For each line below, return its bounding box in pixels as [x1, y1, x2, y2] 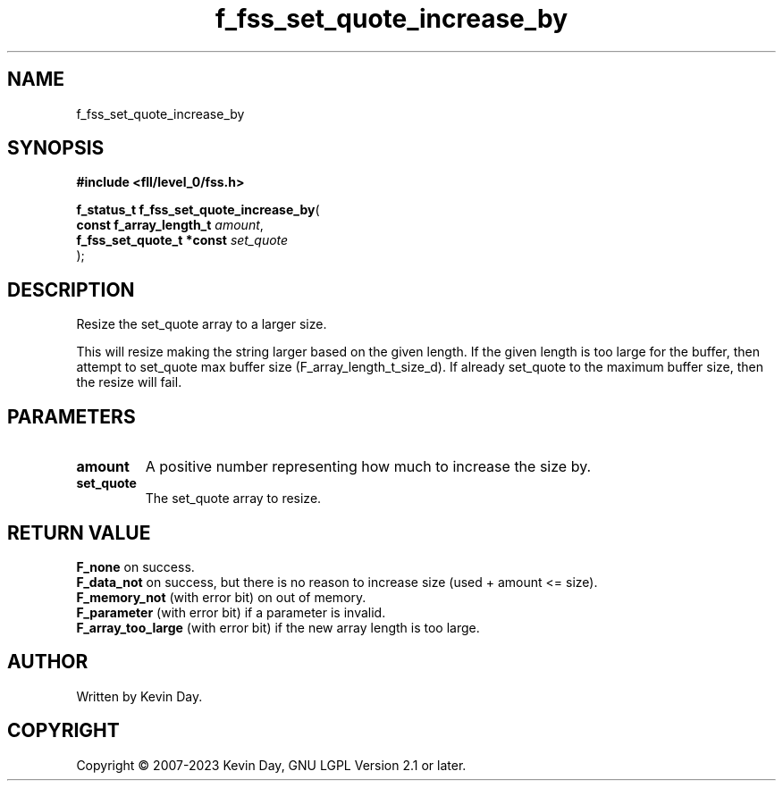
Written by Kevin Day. [76, 688, 203, 704]
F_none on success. [76, 558, 195, 574]
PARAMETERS [7, 405, 136, 428]
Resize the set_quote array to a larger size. [76, 316, 327, 332]
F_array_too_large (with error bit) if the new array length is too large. [76, 619, 480, 635]
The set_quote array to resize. [145, 490, 322, 507]
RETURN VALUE [7, 521, 151, 544]
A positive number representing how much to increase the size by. [145, 457, 592, 476]
